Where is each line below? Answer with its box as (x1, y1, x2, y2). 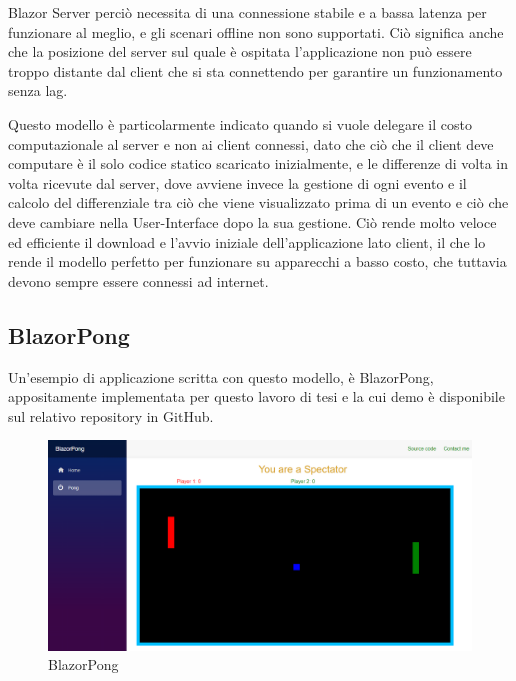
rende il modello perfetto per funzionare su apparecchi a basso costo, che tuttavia (8, 251, 507, 272)
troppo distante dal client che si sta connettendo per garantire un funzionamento (8, 60, 503, 81)
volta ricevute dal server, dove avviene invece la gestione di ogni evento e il (8, 172, 467, 193)
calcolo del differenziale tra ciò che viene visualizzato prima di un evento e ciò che (8, 192, 509, 213)
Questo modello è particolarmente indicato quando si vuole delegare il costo (8, 113, 472, 134)
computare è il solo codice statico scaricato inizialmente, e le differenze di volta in (8, 153, 508, 174)
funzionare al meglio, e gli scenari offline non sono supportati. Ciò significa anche (8, 21, 504, 42)
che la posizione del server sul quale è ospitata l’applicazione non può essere (8, 41, 472, 62)
